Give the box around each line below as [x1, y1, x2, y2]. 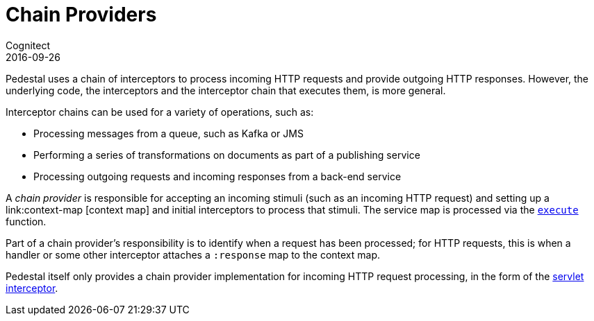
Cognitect [6, 39, 51, 51]
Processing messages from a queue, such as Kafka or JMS [33, 127, 304, 139]
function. [6, 215, 47, 227]
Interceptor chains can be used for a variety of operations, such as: [6, 105, 314, 118]
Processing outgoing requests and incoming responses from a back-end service [33, 170, 402, 182]
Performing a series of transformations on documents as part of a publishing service [33, 148, 420, 161]
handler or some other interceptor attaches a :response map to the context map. [6, 248, 381, 261]
